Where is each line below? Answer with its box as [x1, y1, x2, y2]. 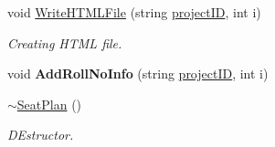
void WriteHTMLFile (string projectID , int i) [7, 3, 261, 21]
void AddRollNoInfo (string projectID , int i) [7, 64, 269, 83]
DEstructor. [7, 125, 74, 144]
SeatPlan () [16, 94, 82, 113]
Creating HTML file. [7, 33, 122, 52]
